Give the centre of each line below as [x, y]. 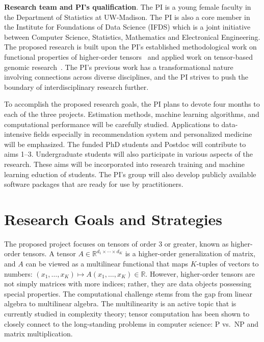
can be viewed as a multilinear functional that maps [107, 263]
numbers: [18, 273]
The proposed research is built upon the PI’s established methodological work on [130, 47]
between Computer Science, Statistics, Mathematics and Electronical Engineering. [132, 36]
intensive [18, 134]
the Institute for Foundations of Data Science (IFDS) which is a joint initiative [127, 27]
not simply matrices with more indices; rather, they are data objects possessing [128, 284]
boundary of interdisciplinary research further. [76, 87]
